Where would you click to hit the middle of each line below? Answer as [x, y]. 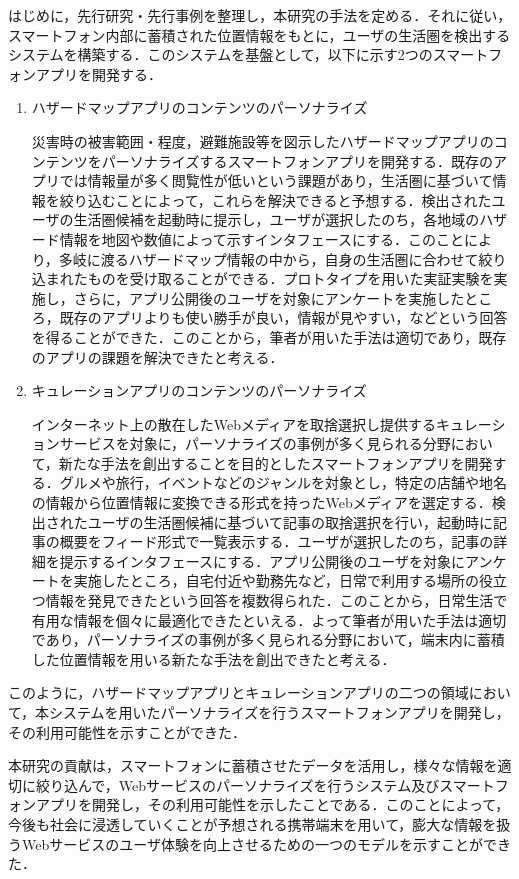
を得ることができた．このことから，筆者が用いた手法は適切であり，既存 [269, 336]
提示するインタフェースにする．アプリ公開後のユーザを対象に [262, 560]
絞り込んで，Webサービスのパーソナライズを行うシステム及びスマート [265, 784]
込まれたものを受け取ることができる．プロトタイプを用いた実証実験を [262, 278]
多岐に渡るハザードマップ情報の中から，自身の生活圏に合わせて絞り [282, 258]
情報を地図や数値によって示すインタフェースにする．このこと [262, 238]
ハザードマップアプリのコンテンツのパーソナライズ [199, 107]
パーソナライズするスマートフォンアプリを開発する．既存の [297, 160]
